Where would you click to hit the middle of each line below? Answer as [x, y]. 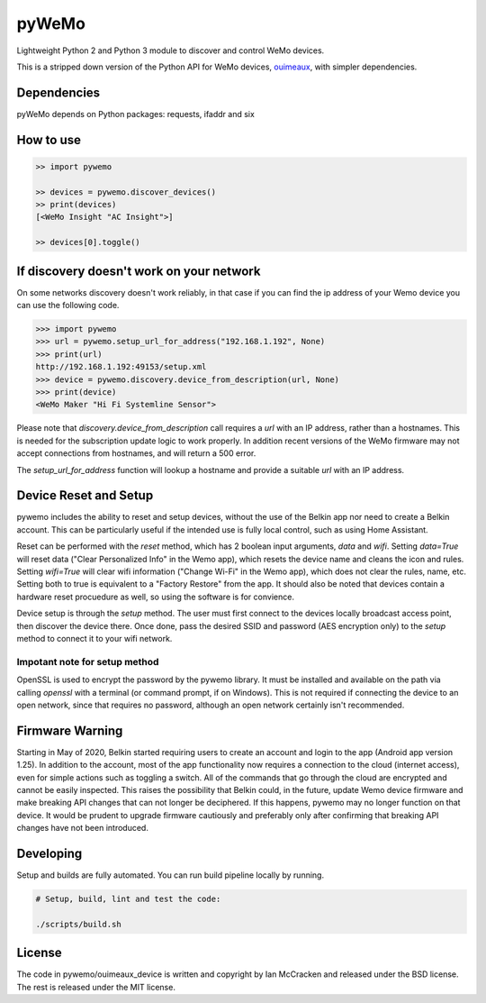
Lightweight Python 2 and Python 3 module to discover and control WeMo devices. [171, 50]
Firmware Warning [70, 730]
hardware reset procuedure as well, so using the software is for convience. [155, 597]
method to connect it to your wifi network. [94, 638]
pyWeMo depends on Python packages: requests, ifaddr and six [136, 114]
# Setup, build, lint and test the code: [128, 899]
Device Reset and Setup [85, 496]
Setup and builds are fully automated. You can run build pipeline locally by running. [170, 875]
